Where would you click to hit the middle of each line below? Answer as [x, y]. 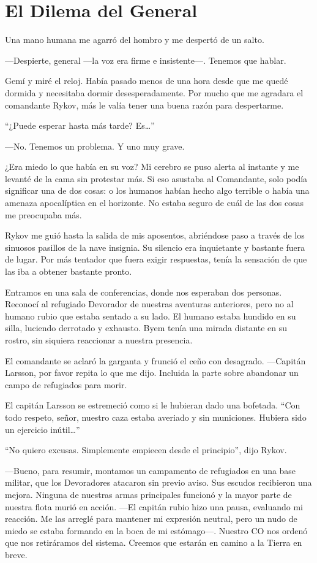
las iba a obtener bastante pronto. [69, 271]
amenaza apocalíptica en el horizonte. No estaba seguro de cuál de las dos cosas [155, 203]
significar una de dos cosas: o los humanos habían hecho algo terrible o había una [157, 190]
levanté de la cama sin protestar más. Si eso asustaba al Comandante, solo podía [156, 178]
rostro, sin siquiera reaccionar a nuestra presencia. [99, 340]
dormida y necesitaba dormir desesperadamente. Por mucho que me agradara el [154, 92]
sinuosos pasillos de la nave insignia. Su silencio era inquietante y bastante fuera [155, 247]
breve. [16, 554]
